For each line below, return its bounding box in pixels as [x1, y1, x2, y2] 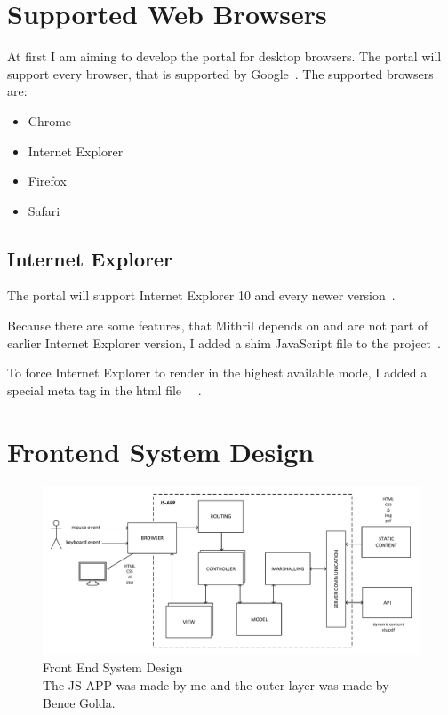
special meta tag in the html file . [7, 380, 202, 399]
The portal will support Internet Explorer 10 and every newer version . [7, 286, 396, 305]
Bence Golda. [43, 693, 116, 711]
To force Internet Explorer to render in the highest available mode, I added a [7, 363, 428, 382]
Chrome [28, 111, 72, 130]
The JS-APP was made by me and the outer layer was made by [43, 676, 389, 695]
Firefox [28, 171, 67, 190]
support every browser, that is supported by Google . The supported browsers [7, 64, 434, 83]
